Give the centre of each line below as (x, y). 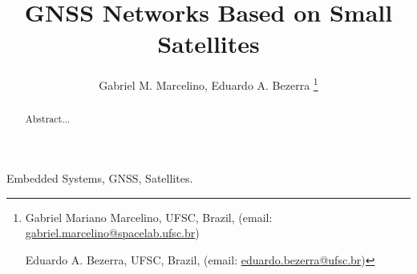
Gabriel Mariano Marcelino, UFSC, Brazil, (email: (149, 217)
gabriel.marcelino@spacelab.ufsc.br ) (112, 233)
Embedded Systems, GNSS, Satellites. (100, 178)
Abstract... (48, 119)
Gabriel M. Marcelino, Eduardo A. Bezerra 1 (208, 84)
